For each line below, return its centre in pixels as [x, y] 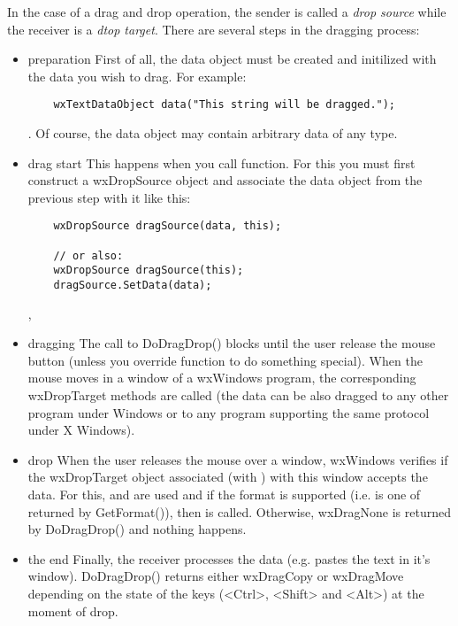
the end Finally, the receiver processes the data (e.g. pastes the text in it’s [229, 558]
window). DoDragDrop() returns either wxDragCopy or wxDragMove [216, 576]
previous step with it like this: [109, 197]
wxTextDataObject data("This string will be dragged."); [225, 105]
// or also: [88, 255]
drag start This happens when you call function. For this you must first [221, 162]
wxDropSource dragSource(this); [149, 270]
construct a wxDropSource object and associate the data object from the [225, 180]
